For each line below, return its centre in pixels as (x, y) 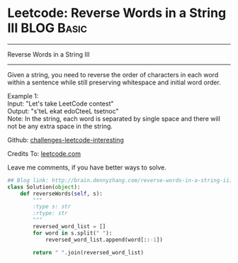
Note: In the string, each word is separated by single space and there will (114, 118)
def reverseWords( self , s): (61, 194)
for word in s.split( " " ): (73, 233)
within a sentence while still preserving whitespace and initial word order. (114, 82)
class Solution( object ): (44, 187)
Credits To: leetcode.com (44, 153)
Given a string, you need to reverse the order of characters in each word (113, 74)
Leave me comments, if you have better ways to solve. (87, 167)
